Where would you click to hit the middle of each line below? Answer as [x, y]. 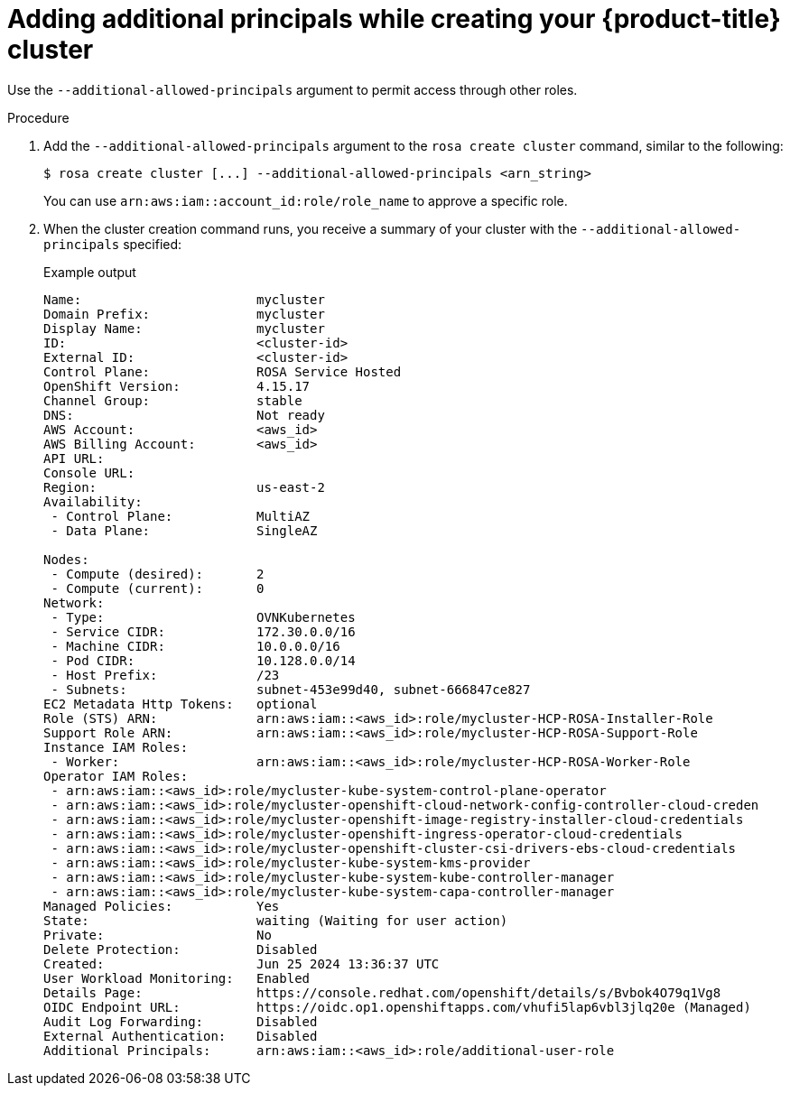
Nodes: [66, 559]
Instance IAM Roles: [116, 747]
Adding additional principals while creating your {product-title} [394, 19]
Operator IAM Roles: [116, 776]
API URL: [74, 458]
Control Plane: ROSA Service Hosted [223, 371]
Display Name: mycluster [184, 328]
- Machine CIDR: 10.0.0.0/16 [195, 646]
